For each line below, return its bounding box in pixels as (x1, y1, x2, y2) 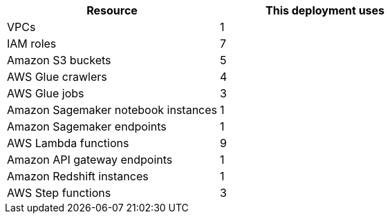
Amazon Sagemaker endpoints (7, 120, 167, 133)
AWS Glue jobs (7, 86, 84, 100)
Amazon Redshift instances (7, 169, 149, 183)
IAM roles (7, 37, 57, 50)
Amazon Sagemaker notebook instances (7, 103, 218, 117)
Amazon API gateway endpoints (7, 153, 173, 166)
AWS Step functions (7, 186, 111, 200)
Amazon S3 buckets (7, 53, 111, 67)
